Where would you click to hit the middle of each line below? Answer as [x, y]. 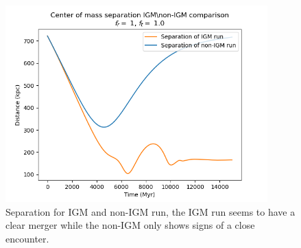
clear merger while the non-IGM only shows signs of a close [130, 225]
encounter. [27, 238]
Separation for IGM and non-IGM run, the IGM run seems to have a [150, 211]
